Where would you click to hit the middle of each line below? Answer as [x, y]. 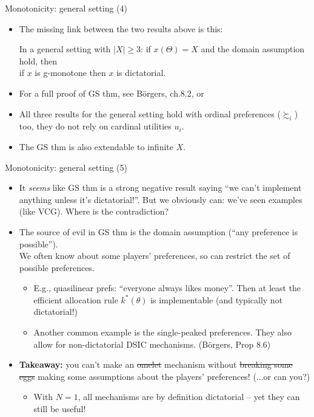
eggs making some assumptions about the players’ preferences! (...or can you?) [165, 376]
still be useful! [60, 409]
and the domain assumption [253, 49]
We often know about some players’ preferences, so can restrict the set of [155, 256]
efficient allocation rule [76, 299]
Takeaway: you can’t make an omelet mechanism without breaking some [156, 364]
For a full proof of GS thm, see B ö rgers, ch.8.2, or [112, 93]
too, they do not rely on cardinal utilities [95, 126]
